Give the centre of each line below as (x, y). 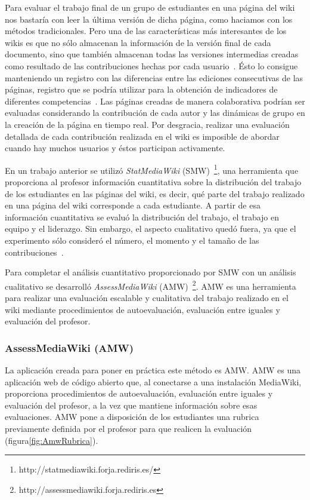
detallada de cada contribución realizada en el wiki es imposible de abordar (142, 136)
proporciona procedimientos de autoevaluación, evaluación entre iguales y (139, 393)
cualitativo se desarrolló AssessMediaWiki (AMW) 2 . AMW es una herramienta (151, 285)
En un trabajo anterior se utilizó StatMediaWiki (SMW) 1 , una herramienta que (152, 169)
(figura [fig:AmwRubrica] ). (52, 440)
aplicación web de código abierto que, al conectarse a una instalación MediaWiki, (153, 381)
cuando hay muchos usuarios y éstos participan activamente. (115, 148)
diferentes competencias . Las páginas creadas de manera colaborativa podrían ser (155, 101)
